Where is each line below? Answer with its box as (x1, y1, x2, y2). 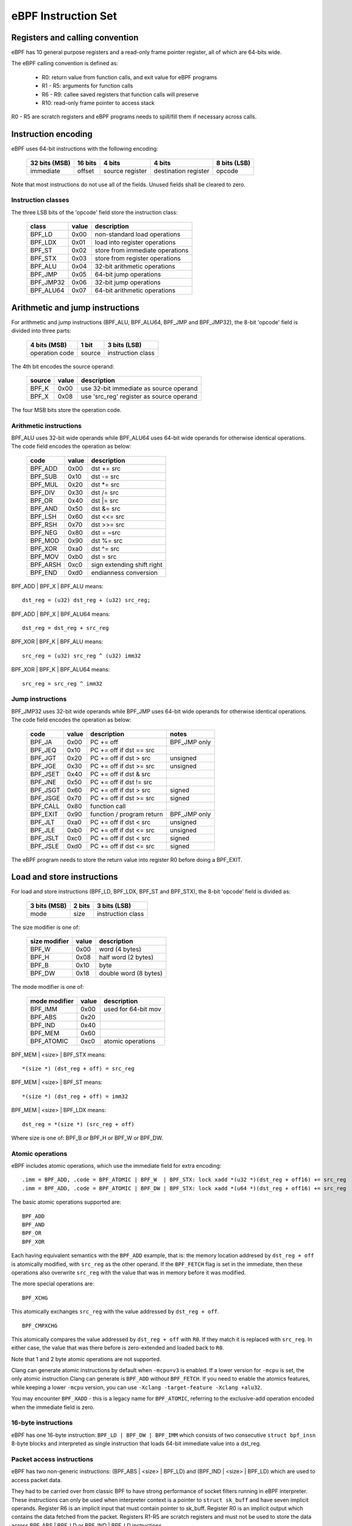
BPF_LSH (30, 512, 57, 521)
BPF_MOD (30, 536, 60, 544)
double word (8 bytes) (99, 969, 163, 978)
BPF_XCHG (22, 1294, 48, 1301)
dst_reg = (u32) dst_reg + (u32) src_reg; (22, 597, 151, 604)
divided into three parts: (11, 327, 71, 334)
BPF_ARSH (30, 560, 62, 569)
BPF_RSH (30, 520, 57, 529)
